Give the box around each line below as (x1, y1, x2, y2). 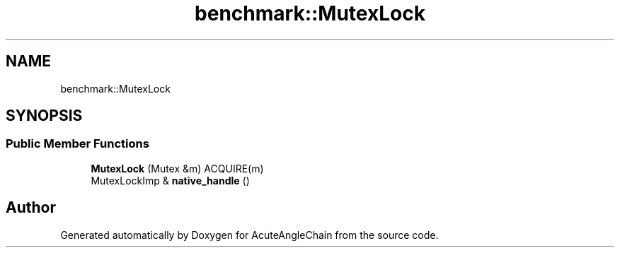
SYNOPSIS (6, 107, 83, 125)
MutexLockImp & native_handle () (91, 174, 250, 187)
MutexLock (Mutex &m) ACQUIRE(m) (91, 162, 264, 175)
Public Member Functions (6, 136, 149, 151)
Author (6, 199, 56, 217)
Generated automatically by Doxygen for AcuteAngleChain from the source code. (60, 228, 439, 241)
